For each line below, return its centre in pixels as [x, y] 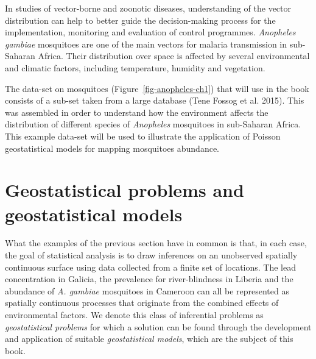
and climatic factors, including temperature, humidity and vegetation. [135, 67]
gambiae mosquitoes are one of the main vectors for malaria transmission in [146, 44]
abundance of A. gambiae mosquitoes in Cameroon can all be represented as [147, 290]
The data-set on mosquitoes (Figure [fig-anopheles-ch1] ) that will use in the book [157, 88]
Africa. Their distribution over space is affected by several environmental [174, 56]
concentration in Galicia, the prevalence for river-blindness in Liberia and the [149, 279]
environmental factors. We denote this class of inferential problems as [134, 315]
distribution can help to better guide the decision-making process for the [140, 20]
